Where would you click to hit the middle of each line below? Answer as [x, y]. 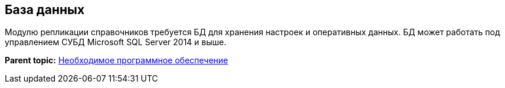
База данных [45, 10]
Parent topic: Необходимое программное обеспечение [117, 60]
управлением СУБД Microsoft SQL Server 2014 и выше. [116, 42]
